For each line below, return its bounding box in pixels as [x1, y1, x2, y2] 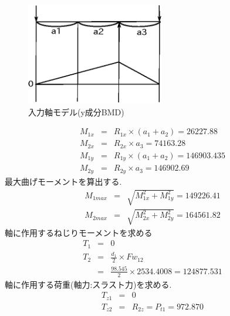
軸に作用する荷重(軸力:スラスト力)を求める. [5, 278, 172, 290]
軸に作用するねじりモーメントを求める [5, 226, 153, 238]
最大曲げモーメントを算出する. [5, 175, 122, 187]
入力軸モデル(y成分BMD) [28, 105, 124, 118]
